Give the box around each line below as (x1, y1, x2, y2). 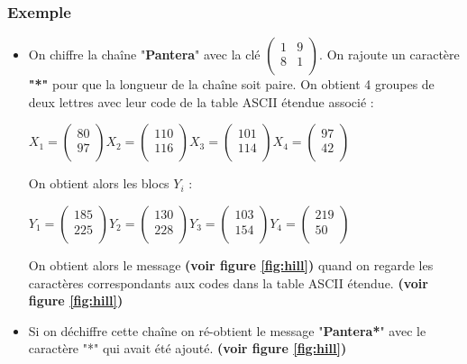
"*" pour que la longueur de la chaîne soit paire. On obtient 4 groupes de (28, 75, 435, 94)
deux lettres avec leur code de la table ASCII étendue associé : (28, 92, 374, 111)
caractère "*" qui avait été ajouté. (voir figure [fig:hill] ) (28, 339, 347, 358)
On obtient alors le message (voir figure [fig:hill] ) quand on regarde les (28, 256, 434, 274)
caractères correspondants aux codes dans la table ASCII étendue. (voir (28, 273, 428, 292)
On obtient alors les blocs (28, 174, 169, 193)
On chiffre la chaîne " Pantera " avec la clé (28, 45, 261, 64)
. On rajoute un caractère (319, 45, 460, 64)
